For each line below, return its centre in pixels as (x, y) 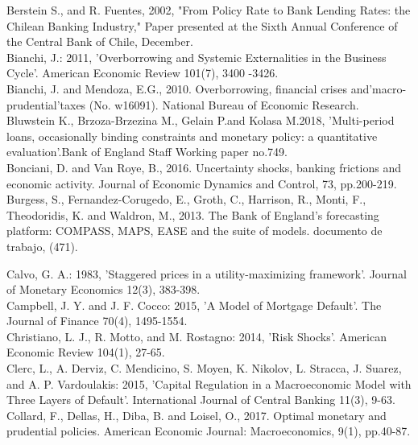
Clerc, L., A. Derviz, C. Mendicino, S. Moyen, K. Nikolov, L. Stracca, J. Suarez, (204, 368)
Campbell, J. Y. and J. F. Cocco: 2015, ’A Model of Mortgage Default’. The (194, 305)
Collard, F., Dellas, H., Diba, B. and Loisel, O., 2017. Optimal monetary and (197, 415)
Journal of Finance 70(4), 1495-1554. (97, 321)
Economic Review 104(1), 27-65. (86, 352)
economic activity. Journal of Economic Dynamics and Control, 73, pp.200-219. (202, 183)
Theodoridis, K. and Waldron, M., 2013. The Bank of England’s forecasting (193, 214)
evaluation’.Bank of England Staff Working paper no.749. (147, 152)
